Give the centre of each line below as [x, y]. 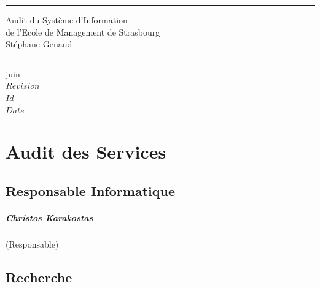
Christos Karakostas [49, 217]
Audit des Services [86, 152]
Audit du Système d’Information [67, 20]
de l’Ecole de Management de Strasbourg [83, 32]
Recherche [39, 277]
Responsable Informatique [90, 190]
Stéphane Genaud [39, 44]
